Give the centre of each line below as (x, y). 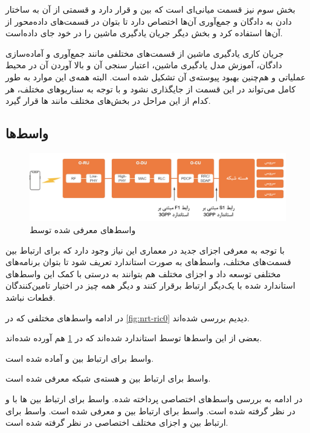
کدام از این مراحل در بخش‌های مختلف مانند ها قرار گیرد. (108, 101)
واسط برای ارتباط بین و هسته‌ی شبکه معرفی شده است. (108, 378)
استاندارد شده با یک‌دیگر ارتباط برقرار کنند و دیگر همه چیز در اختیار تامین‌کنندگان (150, 285)
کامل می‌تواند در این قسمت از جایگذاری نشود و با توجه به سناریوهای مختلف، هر (151, 88)
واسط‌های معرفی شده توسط (83, 229)
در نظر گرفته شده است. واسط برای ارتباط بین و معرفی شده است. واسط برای (150, 410)
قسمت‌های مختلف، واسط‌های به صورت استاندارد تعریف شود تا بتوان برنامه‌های (148, 262)
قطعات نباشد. (31, 297)
